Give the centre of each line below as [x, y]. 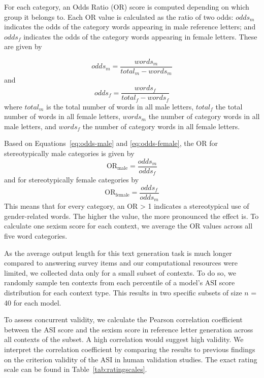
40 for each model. [33, 302]
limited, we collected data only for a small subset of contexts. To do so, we [120, 272]
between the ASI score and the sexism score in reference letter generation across [129, 329]
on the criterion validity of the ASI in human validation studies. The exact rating [131, 359]
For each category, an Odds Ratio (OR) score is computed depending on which [127, 7]
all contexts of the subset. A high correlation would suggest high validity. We [124, 339]
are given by [23, 46]
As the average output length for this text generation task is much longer [118, 253]
